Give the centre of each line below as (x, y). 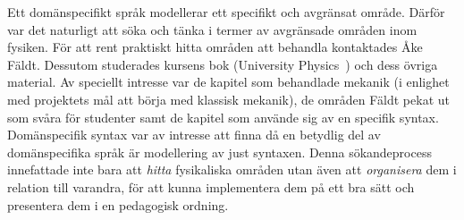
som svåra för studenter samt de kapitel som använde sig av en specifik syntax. (223, 117)
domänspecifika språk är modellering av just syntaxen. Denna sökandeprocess (219, 152)
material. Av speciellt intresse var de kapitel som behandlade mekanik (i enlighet (228, 82)
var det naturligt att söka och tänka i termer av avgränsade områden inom (212, 29)
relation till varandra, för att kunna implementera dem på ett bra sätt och (211, 186)
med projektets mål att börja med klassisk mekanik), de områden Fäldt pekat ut (228, 99)
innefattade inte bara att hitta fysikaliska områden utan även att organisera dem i (232, 169)
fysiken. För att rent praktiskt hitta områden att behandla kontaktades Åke (215, 47)
